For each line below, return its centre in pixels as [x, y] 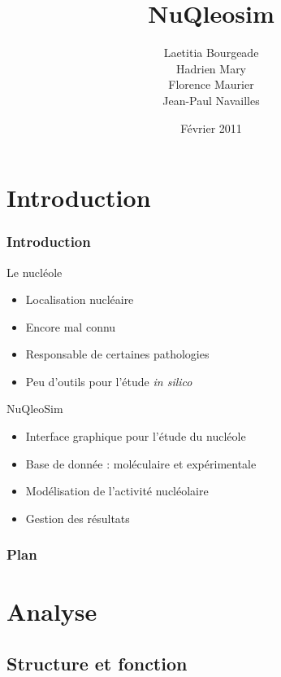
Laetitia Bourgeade [211, 53]
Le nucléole [35, 272]
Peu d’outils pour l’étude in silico [109, 381]
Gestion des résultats [78, 518]
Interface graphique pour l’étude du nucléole [136, 436]
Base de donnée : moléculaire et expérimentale [141, 463]
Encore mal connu [71, 326]
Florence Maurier [211, 84]
